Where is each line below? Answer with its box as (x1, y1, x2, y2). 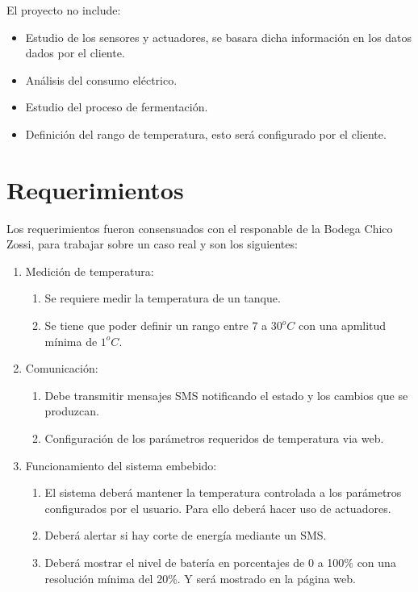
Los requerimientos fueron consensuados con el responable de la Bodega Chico (6, 219, 393, 236)
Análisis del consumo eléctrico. (25, 71, 178, 88)
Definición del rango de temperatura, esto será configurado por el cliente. (25, 125, 387, 142)
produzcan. (44, 402, 99, 419)
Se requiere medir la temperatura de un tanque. (44, 290, 281, 306)
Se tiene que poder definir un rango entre (44, 317, 249, 334)
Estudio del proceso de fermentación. (25, 98, 208, 115)
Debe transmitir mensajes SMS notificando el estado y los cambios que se (44, 386, 408, 403)
